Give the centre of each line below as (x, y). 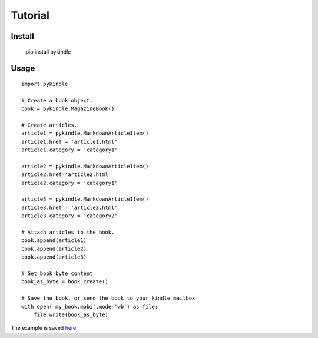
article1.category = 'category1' (69, 150)
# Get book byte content (57, 273)
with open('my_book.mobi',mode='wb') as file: (90, 306)
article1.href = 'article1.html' (69, 142)
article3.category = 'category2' (69, 216)
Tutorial (30, 15)
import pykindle (45, 84)
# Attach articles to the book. (68, 232)
